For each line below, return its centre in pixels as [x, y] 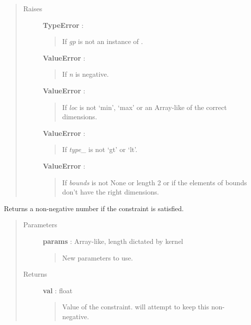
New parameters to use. [98, 257]
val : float [58, 290]
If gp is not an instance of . [103, 41]
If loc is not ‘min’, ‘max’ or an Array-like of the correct [145, 107]
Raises [33, 8]
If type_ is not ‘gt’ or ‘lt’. [100, 149]
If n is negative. [85, 74]
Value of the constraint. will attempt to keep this [136, 307]
